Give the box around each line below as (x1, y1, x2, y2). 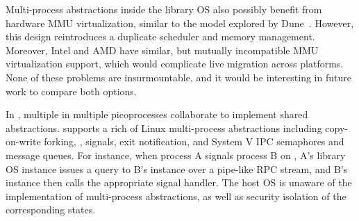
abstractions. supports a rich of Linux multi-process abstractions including (6, 120, 322, 135)
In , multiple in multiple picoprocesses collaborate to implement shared (6, 107, 308, 122)
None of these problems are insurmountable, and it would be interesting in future (6, 69, 351, 84)
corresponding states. (6, 202, 96, 217)
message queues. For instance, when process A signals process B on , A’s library (6, 147, 346, 162)
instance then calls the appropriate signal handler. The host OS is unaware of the (6, 175, 352, 190)
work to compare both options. (6, 83, 137, 98)
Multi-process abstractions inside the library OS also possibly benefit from (6, 2, 322, 16)
